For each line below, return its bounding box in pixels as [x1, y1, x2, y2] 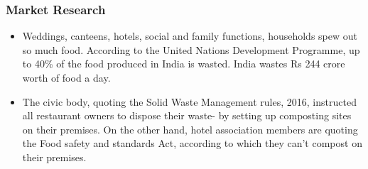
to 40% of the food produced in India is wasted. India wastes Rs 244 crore [22, 56, 345, 71]
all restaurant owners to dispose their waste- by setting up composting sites [22, 108, 352, 123]
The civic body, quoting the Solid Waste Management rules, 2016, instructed [22, 94, 357, 109]
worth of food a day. [22, 70, 111, 84]
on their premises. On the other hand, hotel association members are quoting [22, 121, 358, 136]
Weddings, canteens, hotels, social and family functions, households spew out [22, 28, 357, 43]
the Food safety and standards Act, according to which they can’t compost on [22, 136, 362, 151]
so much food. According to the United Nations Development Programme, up [22, 42, 360, 57]
